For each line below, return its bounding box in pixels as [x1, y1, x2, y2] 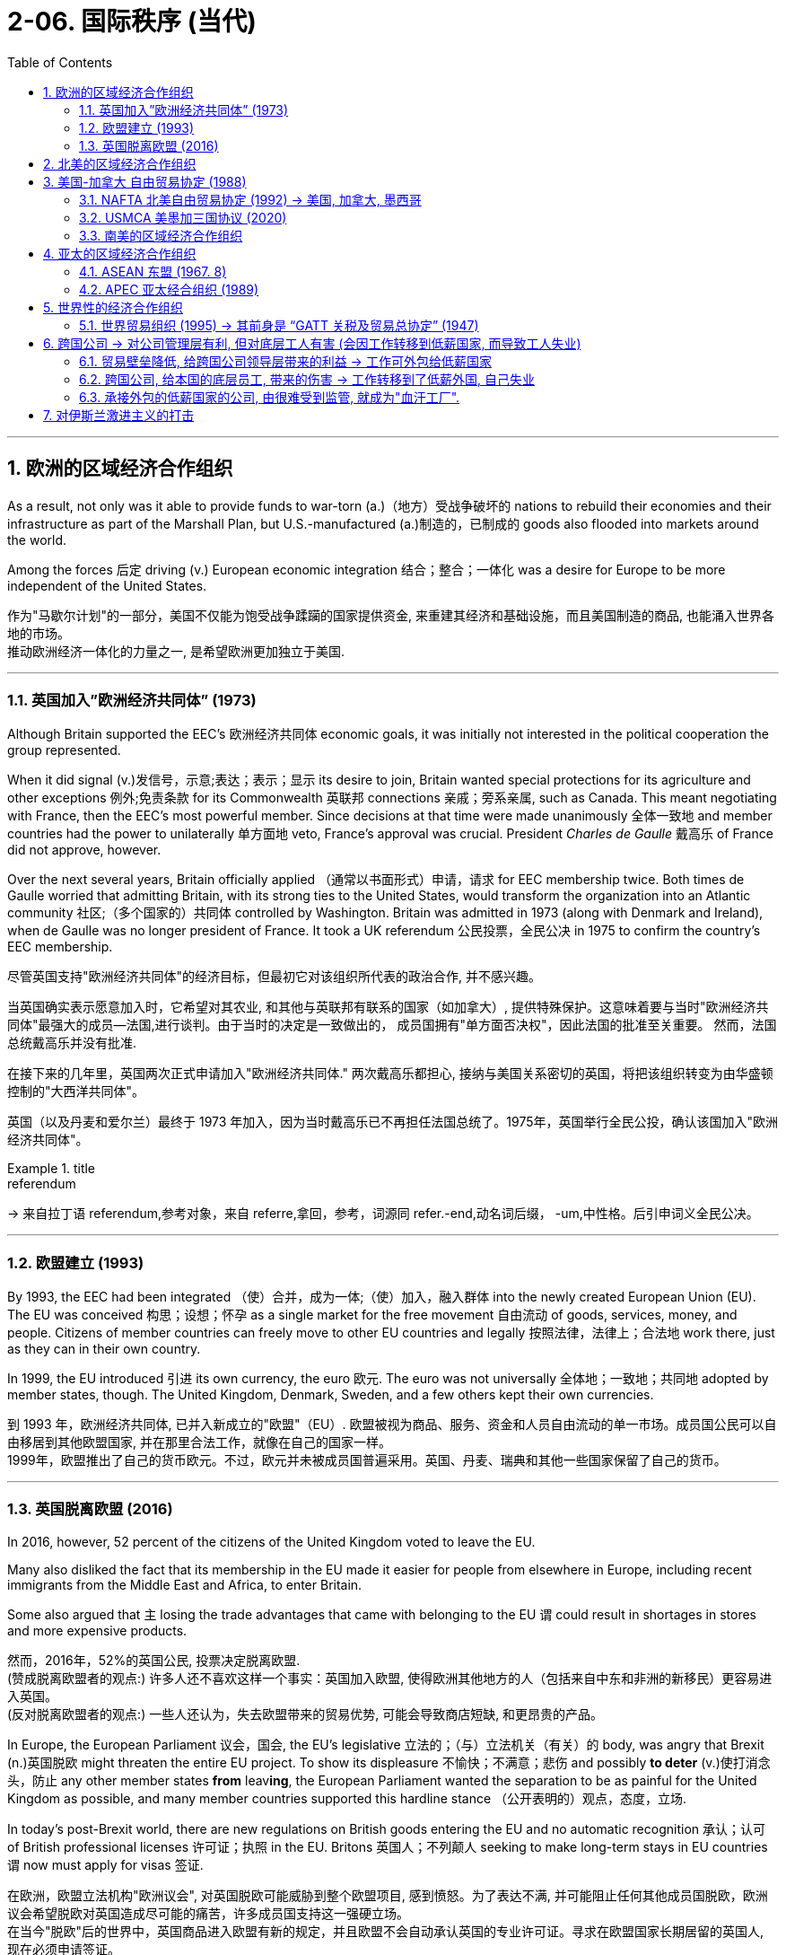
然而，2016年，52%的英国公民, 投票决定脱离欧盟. [7, 1652, 301, 1668]
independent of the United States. [7, 577, 207, 593]
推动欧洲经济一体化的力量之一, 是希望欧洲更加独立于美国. [7, 643, 345, 659]
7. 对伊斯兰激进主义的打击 [43, 407, 195, 423]
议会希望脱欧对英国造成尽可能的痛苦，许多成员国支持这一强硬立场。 [7, 1905, 409, 1921]
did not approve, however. [7, 842, 162, 858]
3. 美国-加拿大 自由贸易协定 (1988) [43, 173, 247, 189]
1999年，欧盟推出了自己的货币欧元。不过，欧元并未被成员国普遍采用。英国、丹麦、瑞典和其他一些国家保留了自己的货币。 [7, 1452, 727, 1468]
